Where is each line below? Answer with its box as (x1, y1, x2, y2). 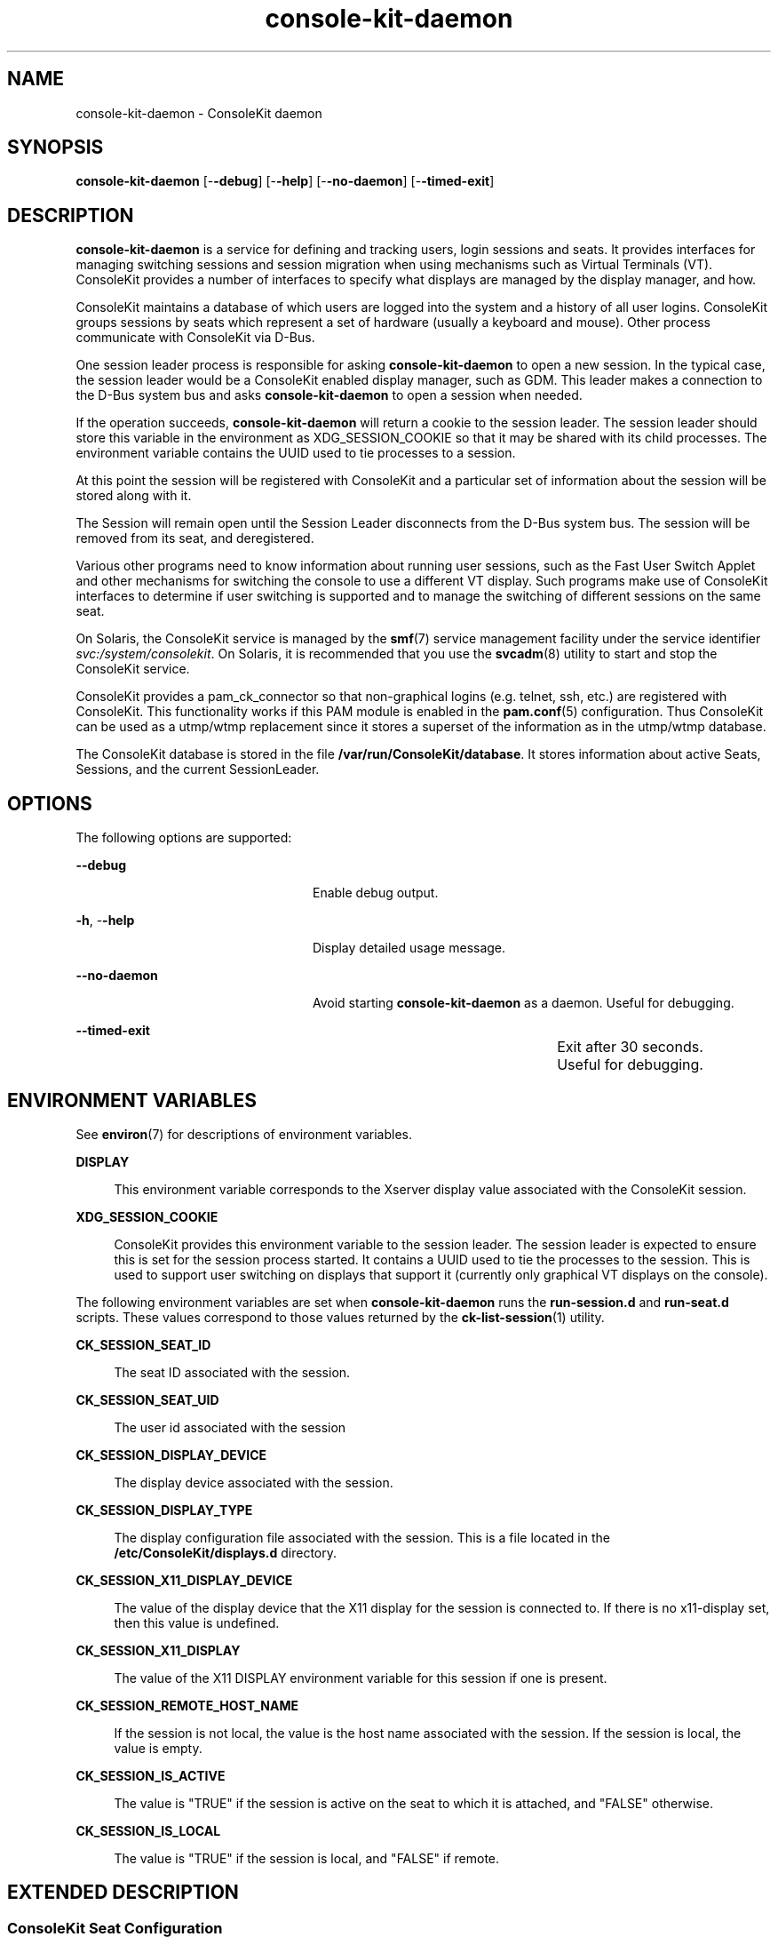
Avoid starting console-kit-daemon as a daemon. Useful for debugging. (313, 995, 734, 1011)
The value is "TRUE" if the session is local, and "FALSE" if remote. (114, 1850, 500, 1866)
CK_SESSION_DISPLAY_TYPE (75, 1502, 253, 1518)
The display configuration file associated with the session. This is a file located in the (114, 1529, 610, 1545)
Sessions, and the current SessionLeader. (75, 761, 320, 777)
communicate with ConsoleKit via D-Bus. (75, 330, 315, 346)
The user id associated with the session (114, 1419, 346, 1435)
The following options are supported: (75, 830, 292, 846)
